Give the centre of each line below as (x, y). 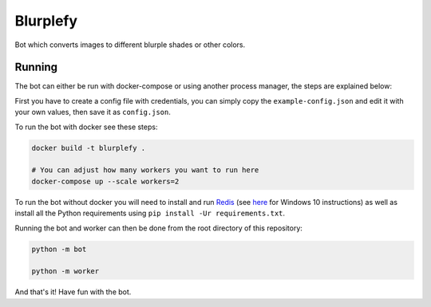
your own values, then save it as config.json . (93, 112)
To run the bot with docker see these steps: (86, 127)
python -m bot (59, 249)
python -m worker (65, 272)
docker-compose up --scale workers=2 (105, 181)
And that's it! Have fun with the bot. (73, 292)
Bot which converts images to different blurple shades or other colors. (130, 45)
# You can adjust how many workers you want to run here (145, 170)
